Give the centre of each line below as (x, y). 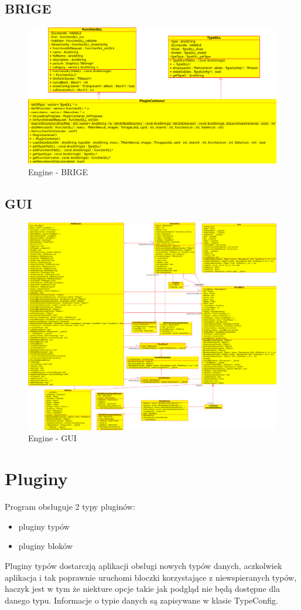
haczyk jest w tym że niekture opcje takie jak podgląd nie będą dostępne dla (142, 589)
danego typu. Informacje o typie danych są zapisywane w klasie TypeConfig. (141, 600)
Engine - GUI (52, 438)
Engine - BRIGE (58, 172)
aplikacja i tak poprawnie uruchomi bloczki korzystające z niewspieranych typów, (151, 577)
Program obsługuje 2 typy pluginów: (70, 507)
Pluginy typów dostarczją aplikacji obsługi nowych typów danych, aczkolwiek (143, 565)
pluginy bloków (45, 546)
